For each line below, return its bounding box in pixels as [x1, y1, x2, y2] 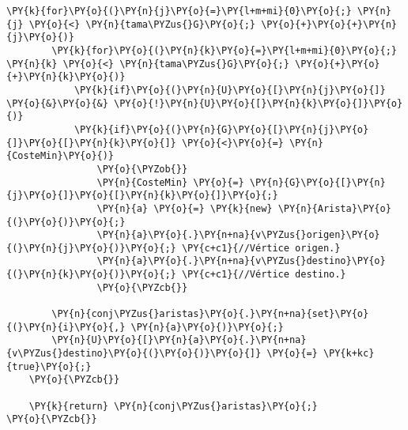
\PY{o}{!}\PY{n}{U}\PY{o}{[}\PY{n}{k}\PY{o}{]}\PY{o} [114, 97, 403, 109]
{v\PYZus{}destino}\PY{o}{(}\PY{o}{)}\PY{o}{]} [6, 348, 262, 360]
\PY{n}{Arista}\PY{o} [278, 202, 391, 214]
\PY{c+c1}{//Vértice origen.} [181, 242, 341, 254]
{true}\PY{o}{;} [6, 360, 92, 372]
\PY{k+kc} [323, 348, 375, 360]
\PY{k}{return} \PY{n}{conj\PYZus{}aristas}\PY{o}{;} [28, 400, 318, 412]
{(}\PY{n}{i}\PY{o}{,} [6, 321, 126, 333]
